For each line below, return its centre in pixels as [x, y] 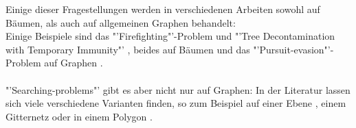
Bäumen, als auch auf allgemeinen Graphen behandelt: [121, 22]
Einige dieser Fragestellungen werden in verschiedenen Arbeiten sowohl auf [163, 9]
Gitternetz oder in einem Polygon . [79, 116]
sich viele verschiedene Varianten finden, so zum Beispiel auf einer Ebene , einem [176, 103]
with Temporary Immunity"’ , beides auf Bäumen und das [128, 49]
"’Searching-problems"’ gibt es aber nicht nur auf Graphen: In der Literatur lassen [178, 89]
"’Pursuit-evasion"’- [293, 49]
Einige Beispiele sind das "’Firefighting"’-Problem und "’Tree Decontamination [170, 36]
